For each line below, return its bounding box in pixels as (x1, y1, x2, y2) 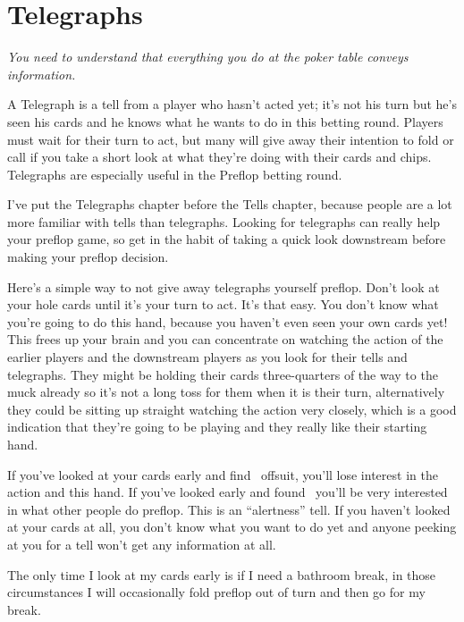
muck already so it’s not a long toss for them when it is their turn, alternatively (7, 382, 445, 401)
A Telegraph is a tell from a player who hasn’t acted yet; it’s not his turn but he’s (7, 95, 457, 113)
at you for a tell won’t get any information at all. (7, 534, 276, 553)
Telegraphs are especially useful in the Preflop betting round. (7, 164, 342, 183)
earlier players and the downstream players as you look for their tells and (7, 348, 408, 366)
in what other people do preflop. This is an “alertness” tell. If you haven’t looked (7, 500, 451, 518)
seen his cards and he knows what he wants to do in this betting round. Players (7, 112, 443, 130)
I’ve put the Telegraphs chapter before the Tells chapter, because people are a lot (7, 195, 452, 214)
